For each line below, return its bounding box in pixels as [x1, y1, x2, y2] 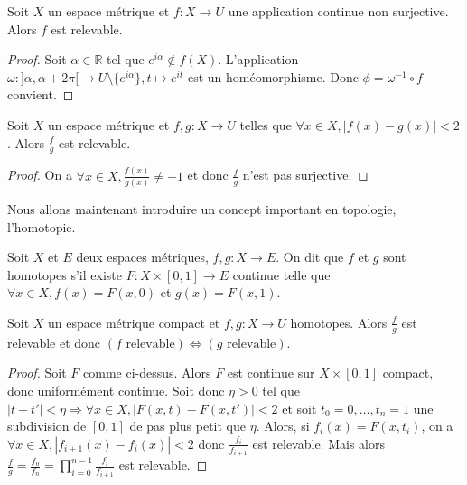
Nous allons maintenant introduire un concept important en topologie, [7, 200, 397, 219]
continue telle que [232, 265, 331, 284]
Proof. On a [7, 165, 72, 184]
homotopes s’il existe [7, 265, 122, 284]
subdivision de [7, 416, 87, 435]
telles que [239, 115, 292, 134]
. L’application [218, 50, 299, 69]
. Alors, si [256, 416, 310, 435]
